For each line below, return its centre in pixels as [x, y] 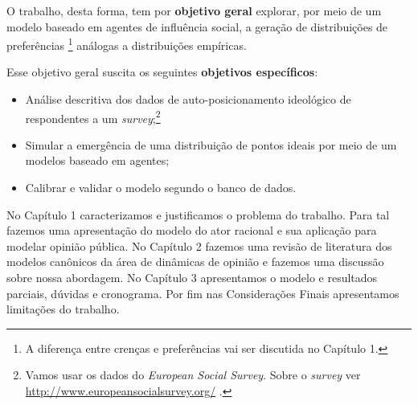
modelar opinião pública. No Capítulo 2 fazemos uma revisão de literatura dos [199, 245]
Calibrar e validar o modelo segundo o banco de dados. [161, 188]
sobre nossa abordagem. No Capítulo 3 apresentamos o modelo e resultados [192, 278]
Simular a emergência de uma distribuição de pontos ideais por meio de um [211, 144]
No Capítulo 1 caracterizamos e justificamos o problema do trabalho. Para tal [198, 214]
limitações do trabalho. [63, 309]
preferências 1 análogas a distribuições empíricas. [127, 44]
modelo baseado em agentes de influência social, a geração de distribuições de [197, 26]
